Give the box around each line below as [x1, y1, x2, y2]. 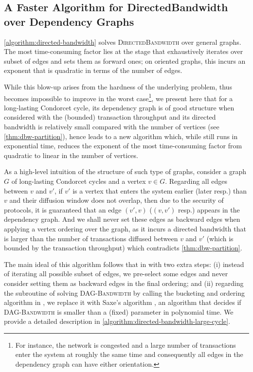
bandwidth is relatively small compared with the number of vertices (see [4, 122, 219, 131]
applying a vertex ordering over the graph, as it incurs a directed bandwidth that [4, 223, 246, 233]
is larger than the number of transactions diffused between [4, 233, 178, 243]
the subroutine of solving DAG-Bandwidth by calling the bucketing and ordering [4, 287, 245, 298]
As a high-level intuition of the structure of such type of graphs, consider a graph [4, 166, 246, 177]
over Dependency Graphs [4, 14, 134, 29]
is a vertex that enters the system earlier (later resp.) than [72, 185, 247, 195]
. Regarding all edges [165, 176, 228, 186]
